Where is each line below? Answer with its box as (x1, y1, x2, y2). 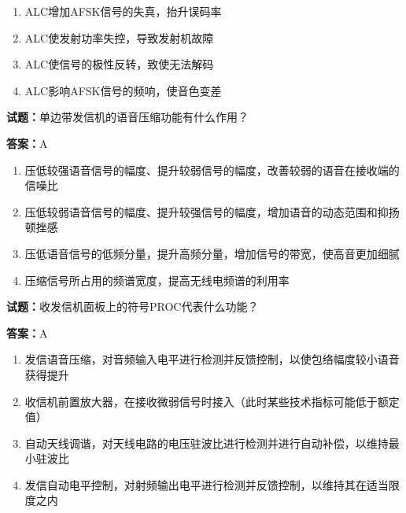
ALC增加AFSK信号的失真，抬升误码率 (24, 3, 222, 19)
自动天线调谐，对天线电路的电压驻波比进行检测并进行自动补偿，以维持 (24, 434, 389, 451)
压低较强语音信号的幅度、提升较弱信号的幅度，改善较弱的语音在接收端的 (24, 161, 400, 178)
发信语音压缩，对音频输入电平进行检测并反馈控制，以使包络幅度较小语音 (24, 351, 400, 367)
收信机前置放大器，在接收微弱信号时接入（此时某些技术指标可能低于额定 (24, 393, 400, 409)
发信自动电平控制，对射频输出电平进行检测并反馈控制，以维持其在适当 (24, 476, 389, 493)
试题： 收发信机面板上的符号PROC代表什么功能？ (6, 298, 259, 315)
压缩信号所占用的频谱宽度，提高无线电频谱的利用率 (24, 271, 290, 288)
